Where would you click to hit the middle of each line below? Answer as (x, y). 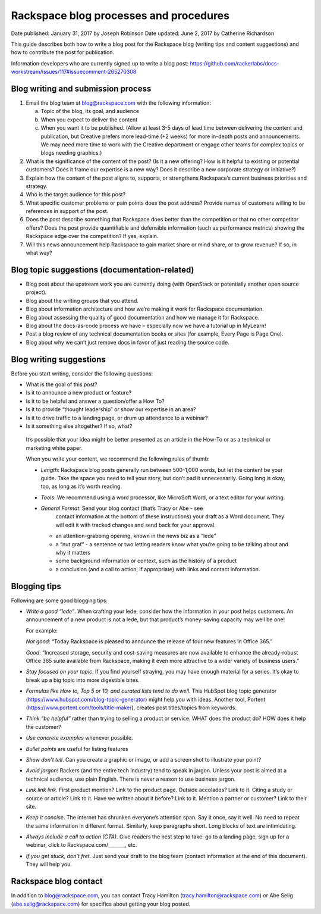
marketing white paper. (54, 448)
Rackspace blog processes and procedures (120, 15)
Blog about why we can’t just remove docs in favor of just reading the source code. (128, 342)
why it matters (73, 553)
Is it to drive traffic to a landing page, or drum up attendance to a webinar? (117, 418)
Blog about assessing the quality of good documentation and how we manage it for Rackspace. (143, 317)
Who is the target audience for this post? (76, 195)
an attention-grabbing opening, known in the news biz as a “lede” (136, 536)
